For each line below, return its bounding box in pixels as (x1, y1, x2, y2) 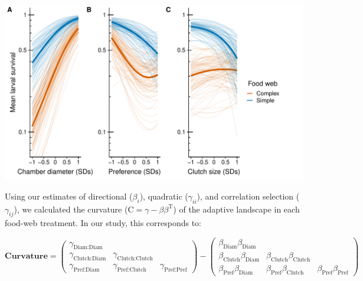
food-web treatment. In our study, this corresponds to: (5, 217, 201, 229)
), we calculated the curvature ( (14, 202, 128, 215)
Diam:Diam (73, 244, 103, 251)
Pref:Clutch (117, 267, 147, 273)
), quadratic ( (139, 189, 188, 202)
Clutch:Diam (73, 256, 106, 262)
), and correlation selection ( (197, 189, 300, 202)
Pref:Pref (164, 267, 187, 273)
